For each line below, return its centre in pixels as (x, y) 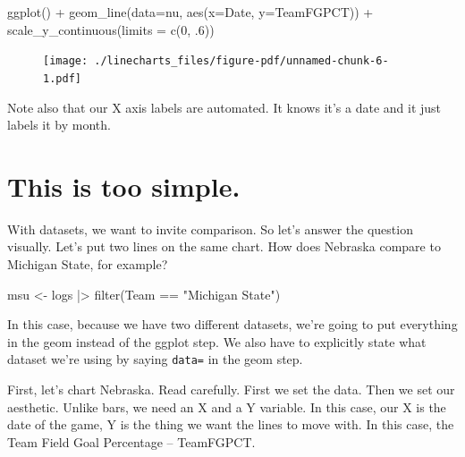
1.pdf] (62, 78)
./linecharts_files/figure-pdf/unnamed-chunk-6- (241, 61)
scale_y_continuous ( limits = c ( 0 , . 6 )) (111, 29)
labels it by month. (59, 125)
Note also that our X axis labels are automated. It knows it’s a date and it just (224, 107)
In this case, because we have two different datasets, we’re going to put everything (232, 324)
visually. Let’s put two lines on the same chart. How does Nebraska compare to (224, 246)
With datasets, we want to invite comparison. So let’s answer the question (210, 228)
